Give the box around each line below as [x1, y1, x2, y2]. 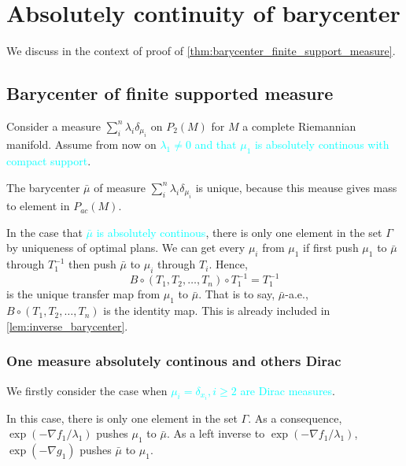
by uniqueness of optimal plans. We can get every [6, 239, 245, 256]
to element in [6, 198, 70, 214]
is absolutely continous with [254, 136, 389, 153]
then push [68, 256, 116, 272]
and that [194, 136, 237, 153]
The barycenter [6, 179, 80, 195]
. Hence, [209, 256, 248, 272]
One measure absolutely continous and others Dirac [6, 351, 341, 371]
